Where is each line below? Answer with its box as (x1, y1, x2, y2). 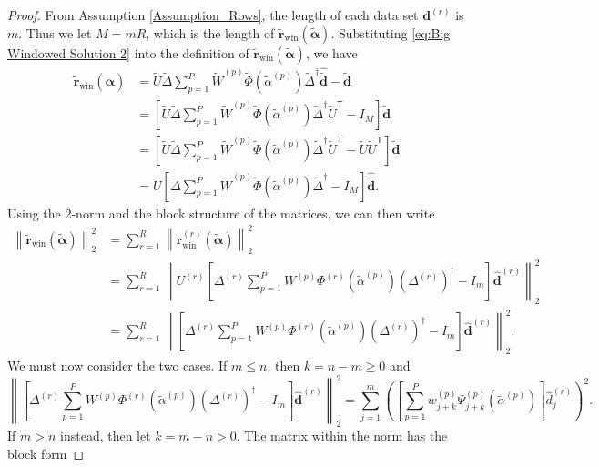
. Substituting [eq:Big (330, 23, 451, 42)
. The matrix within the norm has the (236, 426, 448, 445)
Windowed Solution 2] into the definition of (7, 43, 249, 62)
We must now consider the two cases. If (7, 356, 228, 375)
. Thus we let (18, 23, 92, 42)
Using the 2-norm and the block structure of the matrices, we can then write (7, 203, 435, 222)
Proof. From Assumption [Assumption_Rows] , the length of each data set (7, 5, 419, 24)
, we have (305, 43, 358, 62)
